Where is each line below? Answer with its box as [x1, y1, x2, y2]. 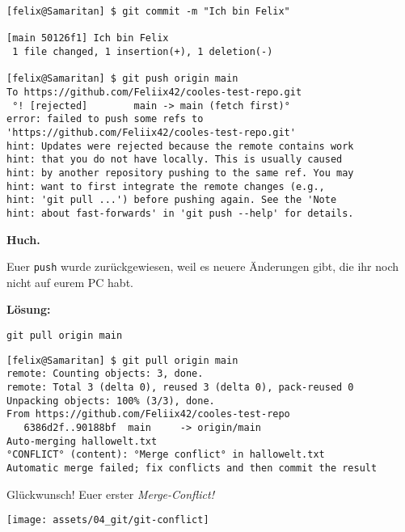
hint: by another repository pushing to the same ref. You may [6, 167, 354, 179]
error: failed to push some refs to [6, 113, 204, 125]
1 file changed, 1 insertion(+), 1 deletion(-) [12, 45, 273, 57]
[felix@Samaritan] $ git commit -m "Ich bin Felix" [6, 6, 290, 17]
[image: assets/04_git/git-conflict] [6, 514, 209, 526]
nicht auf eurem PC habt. [6, 273, 133, 290]
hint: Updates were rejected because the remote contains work [6, 140, 354, 152]
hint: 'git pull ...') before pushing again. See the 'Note [6, 194, 337, 206]
